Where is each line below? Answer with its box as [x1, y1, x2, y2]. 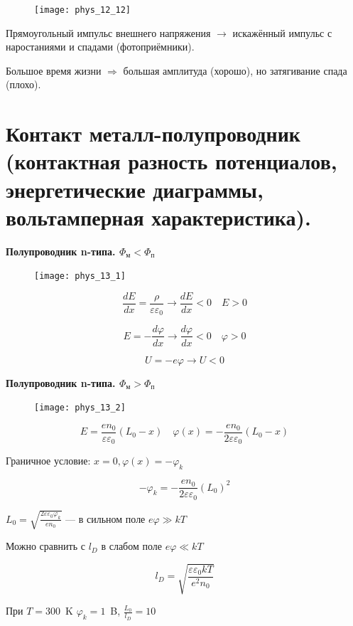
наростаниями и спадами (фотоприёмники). [6, 39, 195, 54]
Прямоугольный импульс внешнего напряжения [6, 25, 211, 40]
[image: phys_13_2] [34, 403, 126, 413]
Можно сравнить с [6, 539, 85, 553]
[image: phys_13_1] [34, 271, 126, 282]
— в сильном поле [65, 511, 146, 526]
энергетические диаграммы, [6, 174, 264, 203]
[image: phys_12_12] [34, 5, 131, 15]
